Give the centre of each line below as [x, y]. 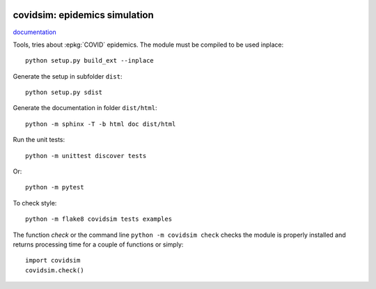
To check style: [35, 203]
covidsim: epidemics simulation [84, 15]
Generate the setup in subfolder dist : [68, 76]
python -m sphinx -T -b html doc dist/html [101, 124]
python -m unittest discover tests [86, 156]
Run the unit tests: [39, 140]
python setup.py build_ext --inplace [90, 61]
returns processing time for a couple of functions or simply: [98, 244]
